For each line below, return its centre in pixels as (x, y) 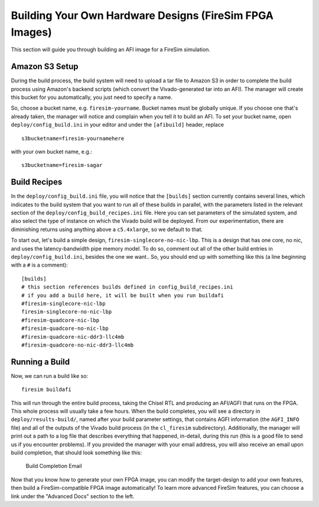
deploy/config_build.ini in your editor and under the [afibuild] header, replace (118, 125)
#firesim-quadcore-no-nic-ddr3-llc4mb (78, 345)
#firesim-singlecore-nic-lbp (64, 303)
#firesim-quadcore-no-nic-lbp (65, 328)
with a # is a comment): (39, 265)
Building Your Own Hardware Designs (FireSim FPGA (142, 15)
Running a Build (40, 362)
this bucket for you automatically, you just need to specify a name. (92, 97)
